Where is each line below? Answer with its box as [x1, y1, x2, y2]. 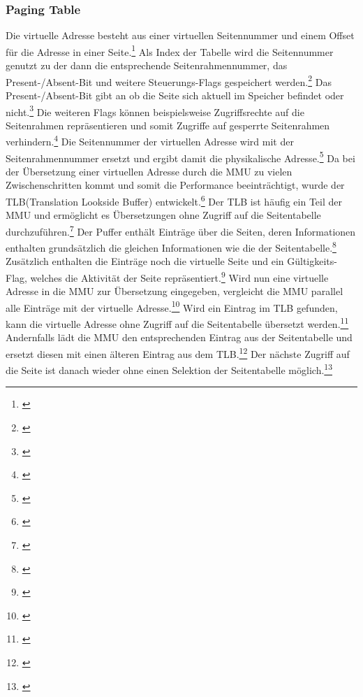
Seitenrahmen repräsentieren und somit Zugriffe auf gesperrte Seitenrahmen [6, 117, 330, 132]
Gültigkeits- [287, 254, 337, 268]
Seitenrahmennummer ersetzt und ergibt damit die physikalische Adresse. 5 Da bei [6, 148, 355, 165]
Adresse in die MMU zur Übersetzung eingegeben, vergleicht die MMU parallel [6, 284, 343, 299]
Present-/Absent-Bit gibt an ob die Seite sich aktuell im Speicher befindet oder [6, 87, 344, 102]
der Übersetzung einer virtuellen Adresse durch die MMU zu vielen [6, 164, 292, 178]
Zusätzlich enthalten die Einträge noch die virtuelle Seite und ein [6, 254, 284, 268]
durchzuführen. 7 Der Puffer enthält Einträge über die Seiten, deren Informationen [6, 222, 356, 238]
